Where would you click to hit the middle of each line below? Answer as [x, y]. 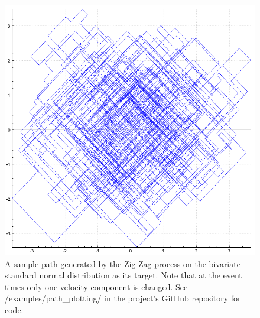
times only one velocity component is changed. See [96, 286]
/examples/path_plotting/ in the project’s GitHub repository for [123, 298]
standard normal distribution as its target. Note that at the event [123, 275]
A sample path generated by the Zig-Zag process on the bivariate [123, 263]
